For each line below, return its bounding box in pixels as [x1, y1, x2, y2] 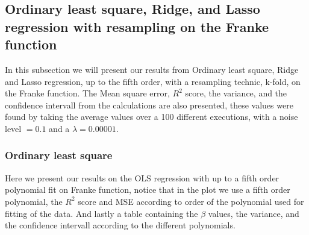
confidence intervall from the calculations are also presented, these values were [5, 98, 293, 111]
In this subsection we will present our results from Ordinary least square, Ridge [5, 63, 299, 75]
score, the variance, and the [185, 87, 287, 99]
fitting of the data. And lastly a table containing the [5, 207, 198, 219]
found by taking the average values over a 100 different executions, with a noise [5, 110, 298, 123]
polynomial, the [5, 195, 63, 207]
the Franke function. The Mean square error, [5, 87, 170, 99]
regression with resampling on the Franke [5, 17, 269, 36]
